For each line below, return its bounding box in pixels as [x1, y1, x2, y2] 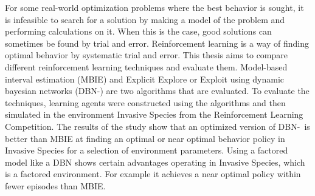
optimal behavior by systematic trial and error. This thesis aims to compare [5, 49, 288, 61]
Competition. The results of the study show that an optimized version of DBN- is [5, 120, 310, 132]
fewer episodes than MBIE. [5, 179, 106, 192]
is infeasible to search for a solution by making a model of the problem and [5, 13, 285, 25]
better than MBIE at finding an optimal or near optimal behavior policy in [5, 132, 285, 144]
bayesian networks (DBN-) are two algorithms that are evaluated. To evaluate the [5, 84, 310, 97]
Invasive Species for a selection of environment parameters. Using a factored [5, 144, 288, 157]
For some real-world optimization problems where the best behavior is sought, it [5, 1, 304, 13]
